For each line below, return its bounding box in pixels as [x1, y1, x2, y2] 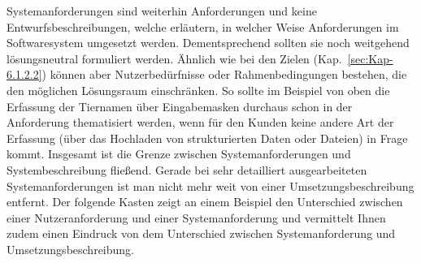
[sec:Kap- [347, 50, 393, 67]
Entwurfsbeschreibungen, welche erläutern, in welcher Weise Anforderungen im [7, 18, 399, 35]
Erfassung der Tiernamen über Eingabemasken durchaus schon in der [7, 97, 353, 114]
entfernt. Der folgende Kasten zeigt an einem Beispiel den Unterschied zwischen [7, 193, 403, 210]
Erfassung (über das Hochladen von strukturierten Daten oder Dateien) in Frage [7, 129, 408, 146]
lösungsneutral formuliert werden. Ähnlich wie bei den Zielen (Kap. [7, 50, 342, 67]
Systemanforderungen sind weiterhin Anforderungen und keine [7, 2, 317, 19]
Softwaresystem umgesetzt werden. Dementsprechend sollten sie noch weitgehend [7, 34, 410, 51]
